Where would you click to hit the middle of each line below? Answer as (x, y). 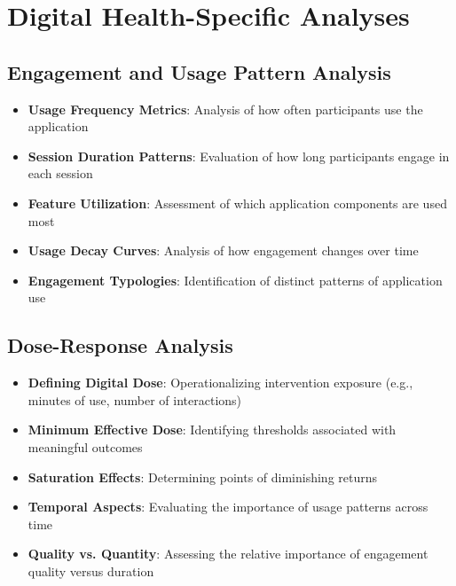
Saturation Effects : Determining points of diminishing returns (203, 477)
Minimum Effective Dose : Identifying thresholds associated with (212, 430)
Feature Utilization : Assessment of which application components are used (237, 203)
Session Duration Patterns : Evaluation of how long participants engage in (239, 156)
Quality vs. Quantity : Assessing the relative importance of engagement (228, 554)
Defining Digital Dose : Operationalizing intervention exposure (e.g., (220, 383)
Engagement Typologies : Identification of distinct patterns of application (235, 280)
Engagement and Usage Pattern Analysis (199, 71)
